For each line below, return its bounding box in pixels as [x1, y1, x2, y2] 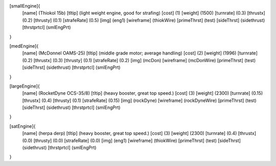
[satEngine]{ [9, 123, 36, 129]
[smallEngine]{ [9, 3, 40, 9]
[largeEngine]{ [9, 83, 40, 89]
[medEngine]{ [9, 43, 39, 49]
